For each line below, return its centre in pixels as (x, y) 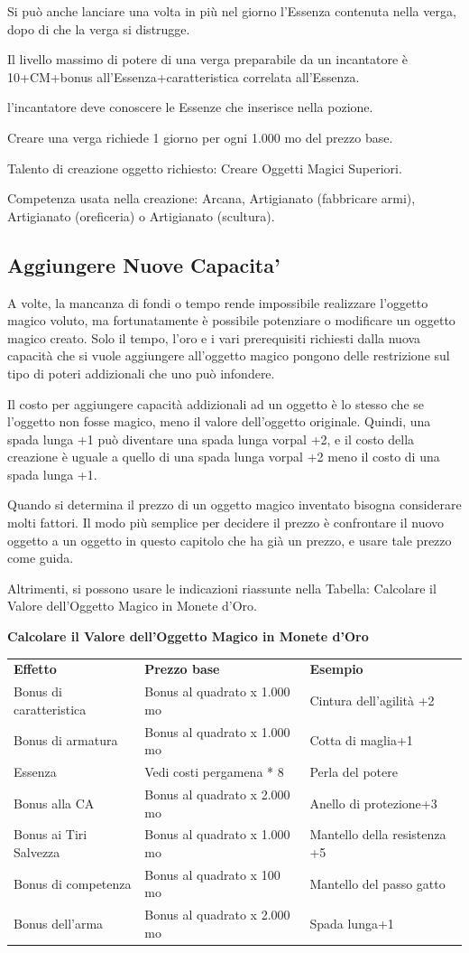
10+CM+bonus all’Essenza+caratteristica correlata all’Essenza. (184, 76)
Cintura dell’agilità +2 (372, 701)
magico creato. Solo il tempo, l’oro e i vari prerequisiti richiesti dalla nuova (214, 337)
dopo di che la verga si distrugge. (99, 28)
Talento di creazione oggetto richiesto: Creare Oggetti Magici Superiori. (205, 168)
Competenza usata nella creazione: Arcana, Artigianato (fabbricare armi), (212, 198)
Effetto (35, 669)
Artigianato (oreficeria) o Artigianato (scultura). (141, 215)
